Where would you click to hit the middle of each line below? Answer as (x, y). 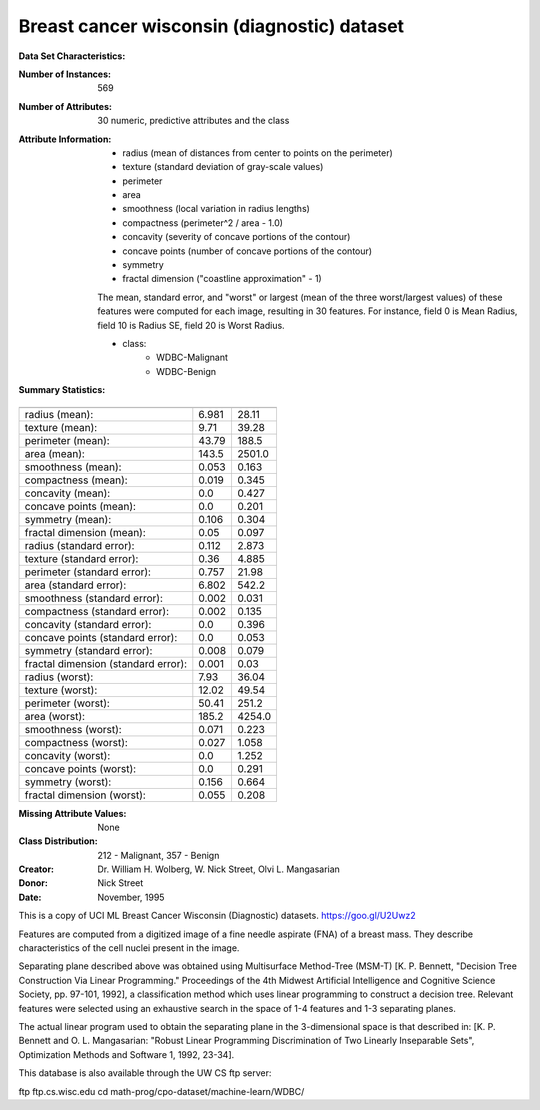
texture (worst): (61, 690)
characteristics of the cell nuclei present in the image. (129, 948)
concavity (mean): (67, 493)
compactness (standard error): (97, 611)
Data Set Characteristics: (72, 56)
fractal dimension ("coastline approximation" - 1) (222, 279)
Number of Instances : (65, 74)
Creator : (36, 869)
